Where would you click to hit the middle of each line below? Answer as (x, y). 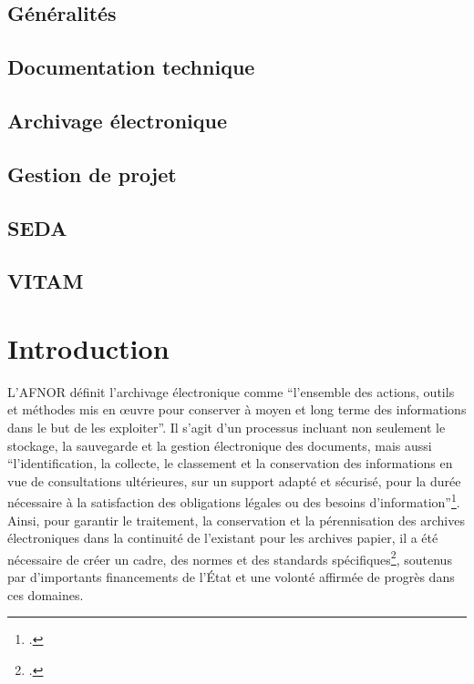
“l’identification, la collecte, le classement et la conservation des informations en (230, 463)
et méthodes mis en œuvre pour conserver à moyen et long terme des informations (237, 409)
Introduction (88, 347)
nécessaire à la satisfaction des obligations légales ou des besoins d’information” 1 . (234, 501)
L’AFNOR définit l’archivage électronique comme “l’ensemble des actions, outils (231, 391)
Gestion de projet (92, 174)
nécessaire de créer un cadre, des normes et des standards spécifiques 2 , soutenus (230, 557)
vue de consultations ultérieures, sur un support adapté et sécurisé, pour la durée (234, 480)
